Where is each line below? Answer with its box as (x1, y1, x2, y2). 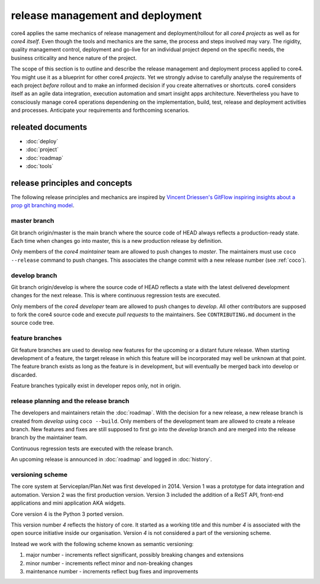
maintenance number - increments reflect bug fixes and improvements (25, 567, 199, 575)
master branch (11, 217, 55, 225)
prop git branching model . (11, 202, 75, 209)
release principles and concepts (11, 178, 133, 188)
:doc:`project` (25, 146, 59, 153)
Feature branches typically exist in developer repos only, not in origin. (11, 382, 181, 389)
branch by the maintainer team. (11, 434, 88, 441)
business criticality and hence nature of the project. (11, 54, 137, 62)
